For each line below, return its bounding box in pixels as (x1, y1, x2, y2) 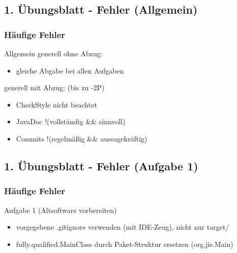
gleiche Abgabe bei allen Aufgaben (16, 65, 124, 76)
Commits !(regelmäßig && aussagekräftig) (16, 133, 147, 143)
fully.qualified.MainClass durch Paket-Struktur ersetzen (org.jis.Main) (16, 238, 233, 249)
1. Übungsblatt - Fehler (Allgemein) (4, 2, 198, 17)
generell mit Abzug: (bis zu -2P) (4, 82, 105, 93)
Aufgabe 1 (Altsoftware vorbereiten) (4, 204, 117, 215)
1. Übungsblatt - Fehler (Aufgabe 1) (4, 158, 198, 173)
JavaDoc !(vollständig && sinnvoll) (16, 116, 126, 127)
